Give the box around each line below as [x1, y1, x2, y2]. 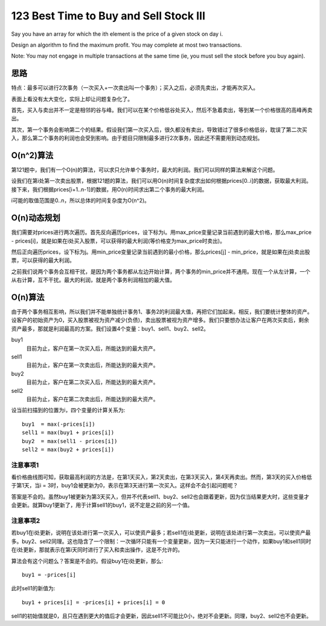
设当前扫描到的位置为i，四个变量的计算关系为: [11, 406, 126, 414]
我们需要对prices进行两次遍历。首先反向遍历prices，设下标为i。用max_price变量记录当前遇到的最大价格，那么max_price [11, 229, 312, 236]
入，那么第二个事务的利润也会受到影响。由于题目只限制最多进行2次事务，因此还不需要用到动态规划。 [11, 134, 263, 142]
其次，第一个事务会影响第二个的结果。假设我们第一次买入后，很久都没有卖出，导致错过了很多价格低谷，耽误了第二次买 [11, 126, 307, 133]
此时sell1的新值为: [11, 585, 56, 592]
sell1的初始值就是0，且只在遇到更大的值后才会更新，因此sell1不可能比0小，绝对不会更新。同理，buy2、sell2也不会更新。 [11, 612, 312, 620]
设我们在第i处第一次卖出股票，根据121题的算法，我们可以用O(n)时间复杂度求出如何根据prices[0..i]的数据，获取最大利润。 [11, 177, 312, 185]
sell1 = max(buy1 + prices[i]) [22, 429, 115, 436]
